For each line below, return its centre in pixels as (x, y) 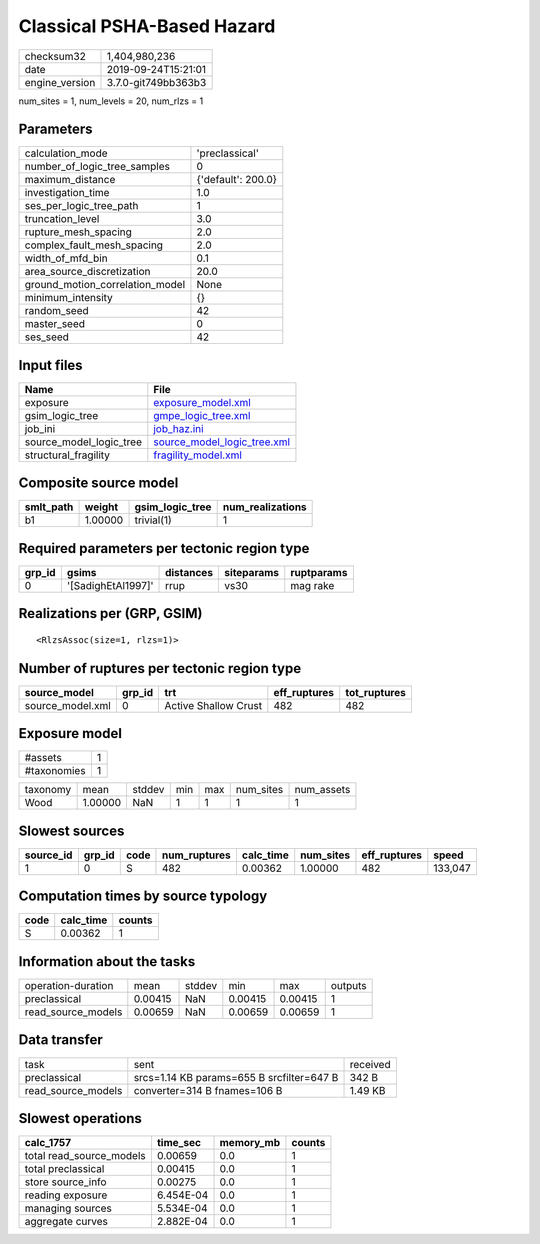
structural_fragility (67, 455)
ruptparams (319, 572)
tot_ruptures (376, 692)
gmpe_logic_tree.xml (202, 415)
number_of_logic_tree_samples (97, 167)
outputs (348, 985)
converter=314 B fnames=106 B (208, 1090)
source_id (48, 855)
